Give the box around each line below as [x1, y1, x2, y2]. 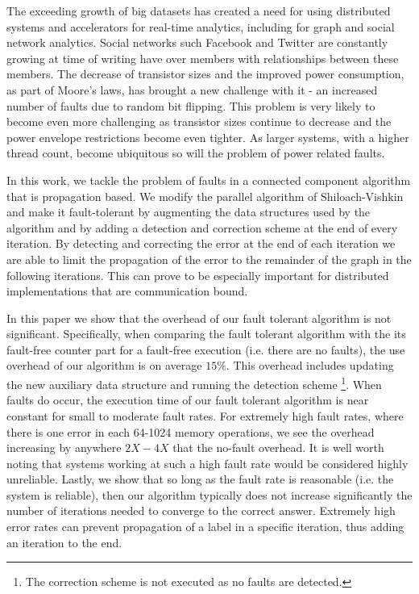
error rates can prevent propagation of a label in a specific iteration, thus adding [6, 518, 404, 535]
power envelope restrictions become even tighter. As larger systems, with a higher [6, 128, 409, 145]
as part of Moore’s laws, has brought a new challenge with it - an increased [6, 81, 378, 98]
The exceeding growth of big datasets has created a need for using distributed [6, 2, 391, 19]
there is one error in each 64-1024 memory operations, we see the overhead [6, 423, 375, 440]
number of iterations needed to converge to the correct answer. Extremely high [6, 502, 396, 519]
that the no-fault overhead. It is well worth [172, 439, 384, 456]
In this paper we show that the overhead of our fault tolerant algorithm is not [6, 309, 392, 326]
